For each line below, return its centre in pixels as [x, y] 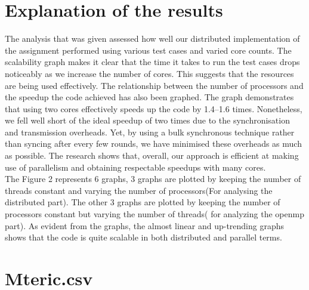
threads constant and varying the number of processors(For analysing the [139, 190]
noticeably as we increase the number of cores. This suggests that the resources [149, 73]
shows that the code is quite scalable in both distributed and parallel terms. [143, 237]
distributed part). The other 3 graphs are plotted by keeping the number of [143, 202]
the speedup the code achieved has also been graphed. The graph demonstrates [149, 97]
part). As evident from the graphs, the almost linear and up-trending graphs [145, 225]
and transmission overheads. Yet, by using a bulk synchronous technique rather [150, 132]
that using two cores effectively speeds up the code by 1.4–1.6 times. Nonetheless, [154, 108]
